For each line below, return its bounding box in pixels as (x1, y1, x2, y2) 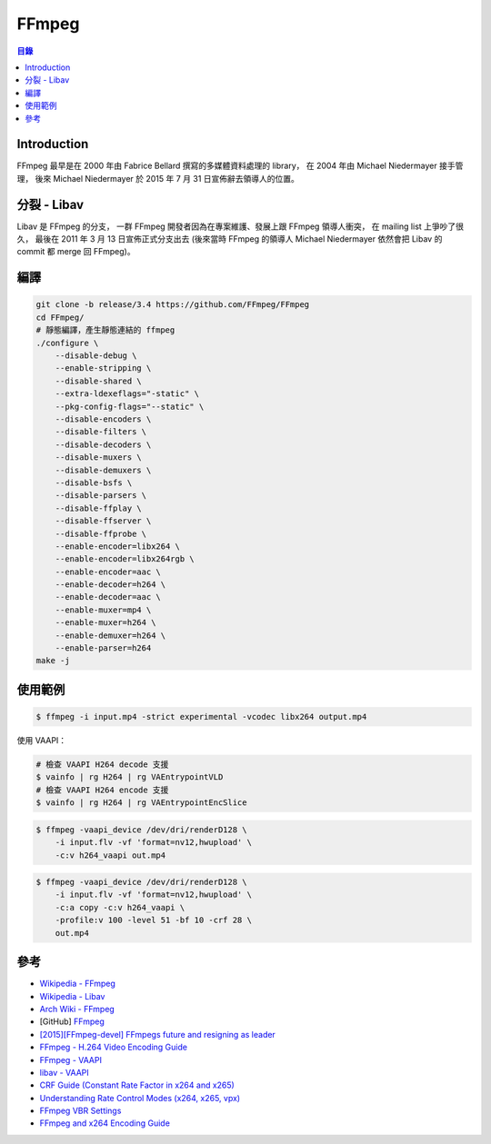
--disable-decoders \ (55, 439, 152, 450)
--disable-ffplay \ (55, 502, 143, 513)
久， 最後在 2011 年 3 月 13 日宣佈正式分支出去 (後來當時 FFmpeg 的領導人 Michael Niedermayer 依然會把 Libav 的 (16, 234, 443, 244)
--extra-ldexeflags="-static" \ (55, 389, 200, 399)
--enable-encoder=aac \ (55, 566, 161, 577)
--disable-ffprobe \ (55, 528, 147, 539)
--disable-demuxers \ (55, 464, 152, 475)
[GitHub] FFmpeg (39, 1016, 105, 1027)
